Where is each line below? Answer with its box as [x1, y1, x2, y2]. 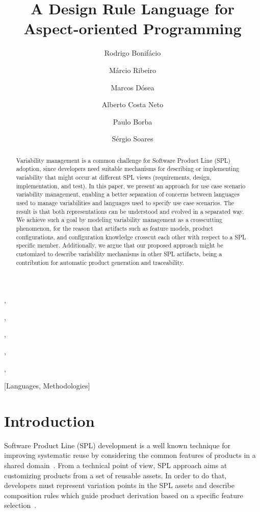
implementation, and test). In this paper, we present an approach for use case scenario [16, 181, 246, 190]
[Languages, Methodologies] [4, 380, 90, 391]
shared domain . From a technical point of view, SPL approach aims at [4, 460, 227, 471]
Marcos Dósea [111, 82, 154, 92]
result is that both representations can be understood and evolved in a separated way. [16, 207, 244, 215]
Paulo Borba [113, 116, 152, 127]
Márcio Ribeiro [109, 64, 157, 75]
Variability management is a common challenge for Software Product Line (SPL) [16, 156, 230, 164]
